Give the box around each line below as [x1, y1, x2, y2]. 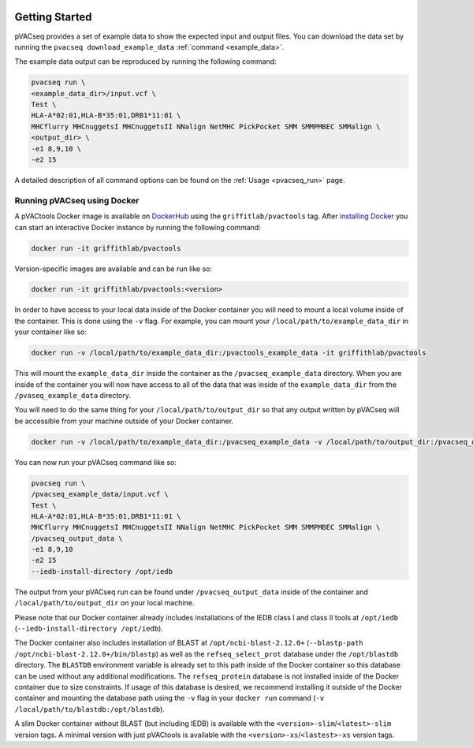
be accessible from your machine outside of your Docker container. [14, 416, 234, 426]
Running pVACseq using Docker [14, 195, 140, 206]
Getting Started [14, 10, 92, 24]
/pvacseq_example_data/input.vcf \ [31, 489, 169, 499]
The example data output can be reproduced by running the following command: [14, 57, 277, 66]
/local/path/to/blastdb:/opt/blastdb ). [14, 704, 166, 713]
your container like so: [14, 327, 87, 337]
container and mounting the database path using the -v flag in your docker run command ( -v [14, 694, 325, 703]
